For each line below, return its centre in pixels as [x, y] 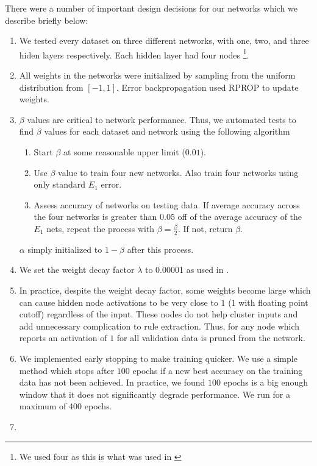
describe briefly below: [47, 20]
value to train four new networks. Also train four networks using [178, 172]
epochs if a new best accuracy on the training [218, 370]
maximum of [43, 406]
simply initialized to [65, 249]
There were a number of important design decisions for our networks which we [151, 8]
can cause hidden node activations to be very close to [119, 302]
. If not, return [205, 228]
